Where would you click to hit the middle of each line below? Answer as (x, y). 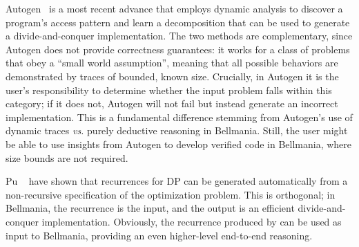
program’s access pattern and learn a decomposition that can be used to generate (178, 22)
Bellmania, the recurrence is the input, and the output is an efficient (150, 208)
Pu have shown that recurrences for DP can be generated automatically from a (177, 181)
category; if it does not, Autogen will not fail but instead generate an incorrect (172, 103)
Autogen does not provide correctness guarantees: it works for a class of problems (178, 49)
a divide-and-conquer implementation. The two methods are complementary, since (179, 36)
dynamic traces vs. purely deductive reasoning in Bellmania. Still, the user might (177, 130)
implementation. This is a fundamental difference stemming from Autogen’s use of (179, 117)
